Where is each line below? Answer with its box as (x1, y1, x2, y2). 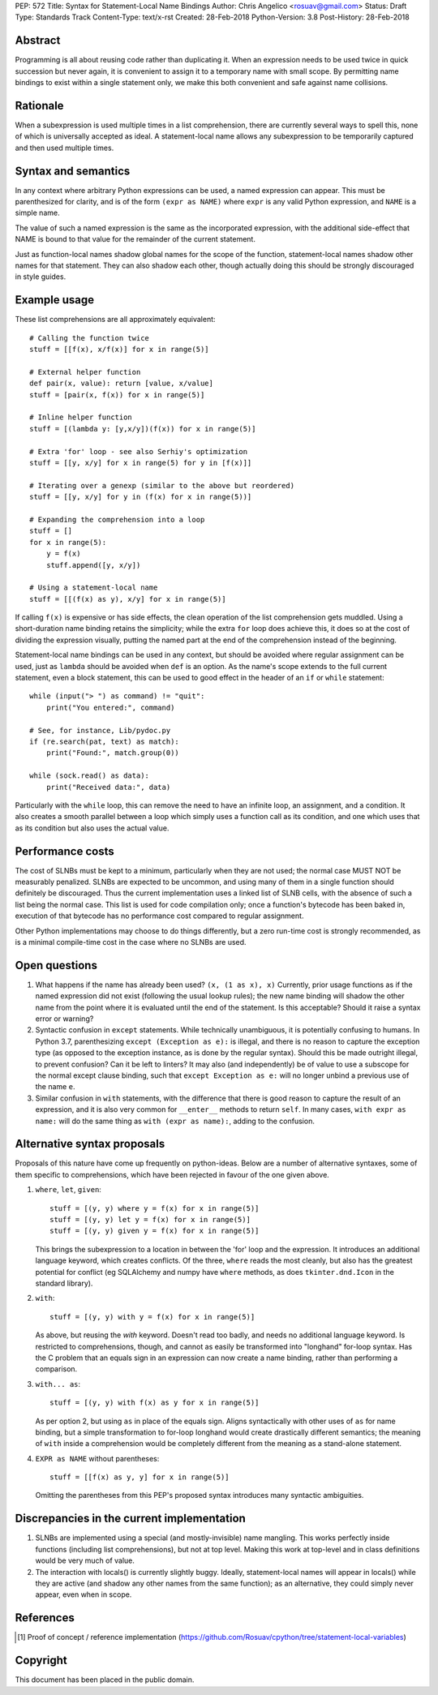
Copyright (15, 1654, 68, 1667)
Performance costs (15, 844, 114, 858)
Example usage (15, 293, 95, 307)
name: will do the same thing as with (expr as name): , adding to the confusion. (35, 1116, 316, 1126)
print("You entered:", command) (45, 702, 175, 712)
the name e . (35, 1082, 75, 1092)
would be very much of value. (35, 1556, 135, 1565)
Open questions (15, 958, 97, 972)
